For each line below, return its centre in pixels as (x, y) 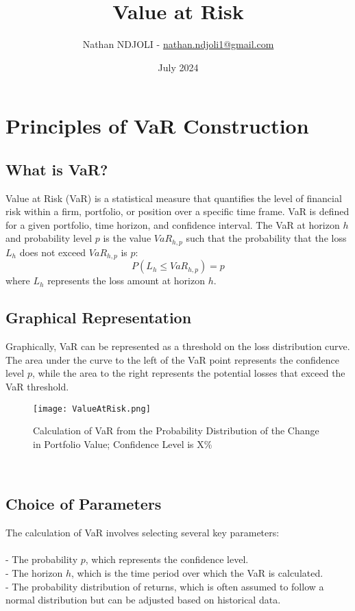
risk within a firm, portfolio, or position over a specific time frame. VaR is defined (177, 211)
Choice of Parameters (84, 504)
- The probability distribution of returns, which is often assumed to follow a (165, 586)
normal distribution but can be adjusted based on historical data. (143, 600)
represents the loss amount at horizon (126, 280)
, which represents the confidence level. (167, 559)
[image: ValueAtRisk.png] (92, 409)
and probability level (49, 238)
